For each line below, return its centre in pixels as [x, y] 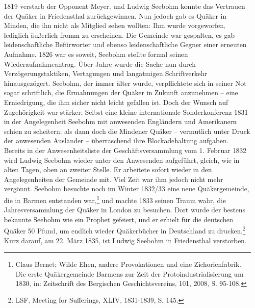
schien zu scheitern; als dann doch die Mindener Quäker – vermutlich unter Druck [127, 131]
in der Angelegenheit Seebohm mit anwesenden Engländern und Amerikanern [120, 121]
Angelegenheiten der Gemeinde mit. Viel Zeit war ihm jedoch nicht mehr [114, 179]
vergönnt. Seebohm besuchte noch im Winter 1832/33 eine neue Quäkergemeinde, [127, 189]
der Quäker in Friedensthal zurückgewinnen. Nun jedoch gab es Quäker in [115, 15]
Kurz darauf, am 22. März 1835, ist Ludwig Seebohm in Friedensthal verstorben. [125, 240]
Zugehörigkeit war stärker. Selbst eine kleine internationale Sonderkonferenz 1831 [126, 112]
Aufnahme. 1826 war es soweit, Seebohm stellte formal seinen [96, 54]
